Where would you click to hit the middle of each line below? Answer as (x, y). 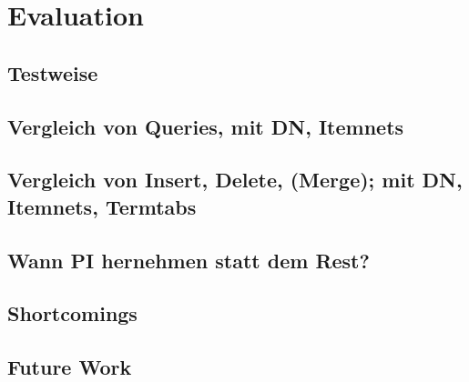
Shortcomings (72, 313)
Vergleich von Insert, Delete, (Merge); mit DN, (235, 180)
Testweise (53, 72)
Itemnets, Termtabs (102, 206)
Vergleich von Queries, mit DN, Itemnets (206, 126)
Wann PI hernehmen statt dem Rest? (189, 260)
